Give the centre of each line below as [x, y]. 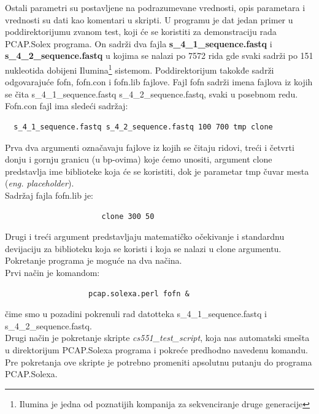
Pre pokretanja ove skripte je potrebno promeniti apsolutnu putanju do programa [159, 362]
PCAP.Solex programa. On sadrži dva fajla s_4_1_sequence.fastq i [139, 43]
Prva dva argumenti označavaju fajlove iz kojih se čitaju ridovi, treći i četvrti [150, 147]
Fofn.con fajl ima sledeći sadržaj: [67, 106]
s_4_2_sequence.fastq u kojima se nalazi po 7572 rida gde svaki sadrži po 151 [159, 56]
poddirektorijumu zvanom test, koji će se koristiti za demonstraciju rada [141, 32]
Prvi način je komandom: [52, 272]
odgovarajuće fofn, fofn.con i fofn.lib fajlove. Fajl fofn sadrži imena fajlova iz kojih [159, 82]
